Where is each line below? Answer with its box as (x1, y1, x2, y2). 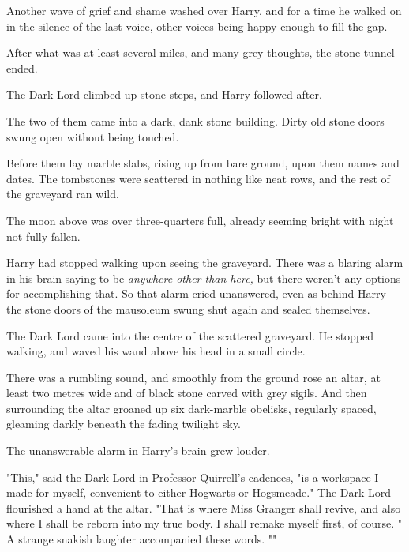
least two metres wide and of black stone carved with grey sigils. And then (6, 385, 367, 401)
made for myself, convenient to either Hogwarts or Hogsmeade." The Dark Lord (6, 484, 392, 501)
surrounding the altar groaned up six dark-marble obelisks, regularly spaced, (6, 400, 377, 416)
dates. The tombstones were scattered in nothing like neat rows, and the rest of (6, 170, 390, 186)
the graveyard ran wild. (6, 186, 119, 202)
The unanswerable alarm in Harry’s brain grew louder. (6, 442, 270, 459)
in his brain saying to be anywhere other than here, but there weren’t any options (6, 269, 401, 286)
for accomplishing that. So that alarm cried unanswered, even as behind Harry (6, 285, 386, 302)
